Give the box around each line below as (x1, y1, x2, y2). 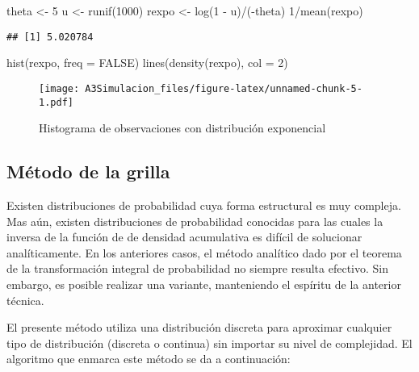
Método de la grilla (6, 159, 170, 184)
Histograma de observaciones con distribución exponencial (39, 119, 326, 136)
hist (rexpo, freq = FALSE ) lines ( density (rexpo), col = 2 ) (6, 54, 288, 71)
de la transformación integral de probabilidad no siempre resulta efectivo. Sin (6, 260, 389, 277)
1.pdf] (39, 96, 73, 108)
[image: (39, 82, 80, 94)
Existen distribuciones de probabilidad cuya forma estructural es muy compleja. (6, 196, 401, 213)
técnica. (6, 291, 44, 308)
